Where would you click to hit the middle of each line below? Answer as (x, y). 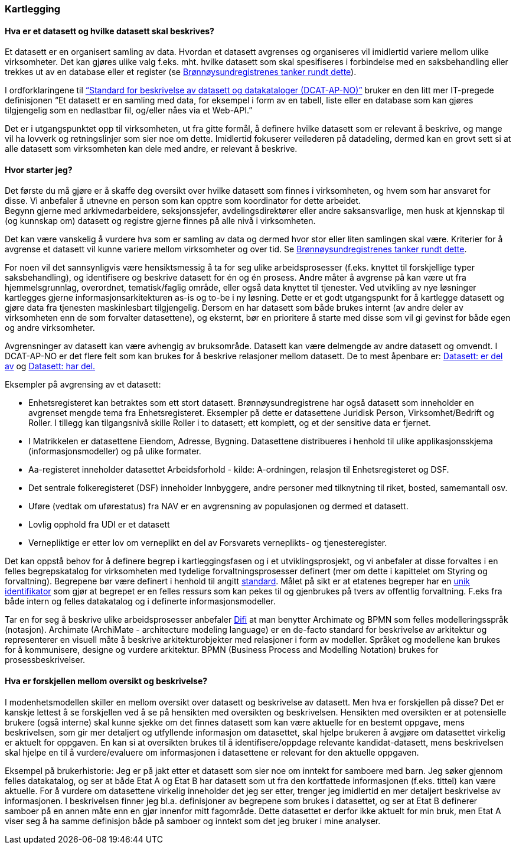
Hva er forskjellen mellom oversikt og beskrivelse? (106, 681)
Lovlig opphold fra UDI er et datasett (99, 525)
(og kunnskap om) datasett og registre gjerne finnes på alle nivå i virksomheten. (160, 221)
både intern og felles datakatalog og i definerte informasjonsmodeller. (140, 601)
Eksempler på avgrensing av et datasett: (83, 385)
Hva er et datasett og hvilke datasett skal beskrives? (110, 31)
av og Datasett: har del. (50, 366)
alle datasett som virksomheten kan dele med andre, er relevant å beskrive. (151, 149)
